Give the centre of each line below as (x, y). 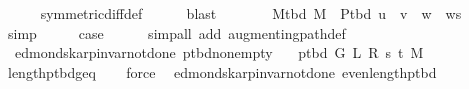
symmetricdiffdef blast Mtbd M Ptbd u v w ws (251, 13)
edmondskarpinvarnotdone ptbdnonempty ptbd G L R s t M (219, 52)
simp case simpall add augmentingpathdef (176, 32)
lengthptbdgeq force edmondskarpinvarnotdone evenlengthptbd (222, 71)
